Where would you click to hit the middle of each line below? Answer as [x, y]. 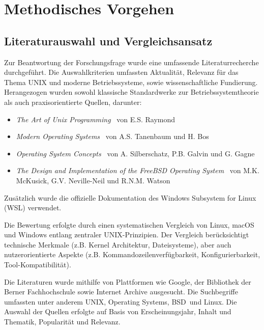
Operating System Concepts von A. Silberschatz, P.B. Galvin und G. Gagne [135, 153]
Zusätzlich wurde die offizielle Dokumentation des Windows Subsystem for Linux [130, 197]
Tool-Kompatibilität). [38, 265]
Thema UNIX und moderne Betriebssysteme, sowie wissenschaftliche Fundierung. [131, 82]
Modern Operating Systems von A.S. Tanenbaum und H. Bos [112, 136]
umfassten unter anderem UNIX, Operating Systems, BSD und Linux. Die [121, 301]
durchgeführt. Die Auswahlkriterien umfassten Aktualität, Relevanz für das [121, 72]
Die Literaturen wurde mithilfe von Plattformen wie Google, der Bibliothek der [128, 281]
